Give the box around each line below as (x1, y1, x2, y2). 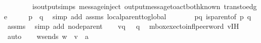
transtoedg (224, 1, 257, 11)
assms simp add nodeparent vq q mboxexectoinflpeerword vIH (7, 21, 239, 31)
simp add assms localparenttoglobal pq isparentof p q (53, 11, 251, 21)
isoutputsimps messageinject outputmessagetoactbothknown (32, 1, 221, 11)
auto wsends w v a (7, 30, 89, 41)
